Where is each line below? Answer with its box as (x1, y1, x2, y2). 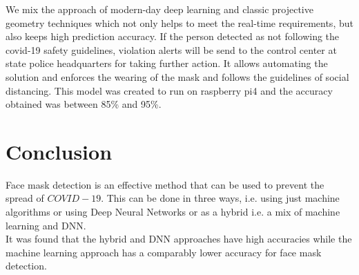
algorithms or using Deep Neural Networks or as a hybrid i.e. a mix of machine (6, 205, 340, 219)
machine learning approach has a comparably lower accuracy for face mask (6, 245, 322, 259)
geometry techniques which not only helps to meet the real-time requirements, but (6, 15, 353, 30)
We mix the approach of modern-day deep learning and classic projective (6, 2, 313, 16)
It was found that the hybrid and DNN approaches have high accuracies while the (6, 231, 352, 246)
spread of (6, 191, 44, 205)
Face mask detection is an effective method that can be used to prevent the (6, 177, 324, 191)
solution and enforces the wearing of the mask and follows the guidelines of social (6, 69, 349, 84)
